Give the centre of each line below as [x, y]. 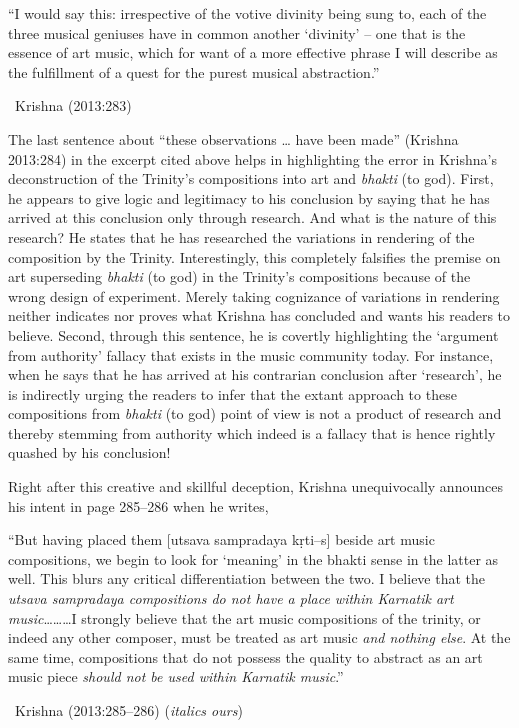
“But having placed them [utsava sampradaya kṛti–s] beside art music [221, 539]
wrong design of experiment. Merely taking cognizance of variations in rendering [254, 295]
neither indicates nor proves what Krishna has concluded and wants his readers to [259, 315]
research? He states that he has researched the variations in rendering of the [241, 236]
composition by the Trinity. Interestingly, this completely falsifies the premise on [254, 256]
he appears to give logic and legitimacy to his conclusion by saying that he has [249, 197]
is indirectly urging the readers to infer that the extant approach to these [232, 393]
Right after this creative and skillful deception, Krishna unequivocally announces [255, 486]
